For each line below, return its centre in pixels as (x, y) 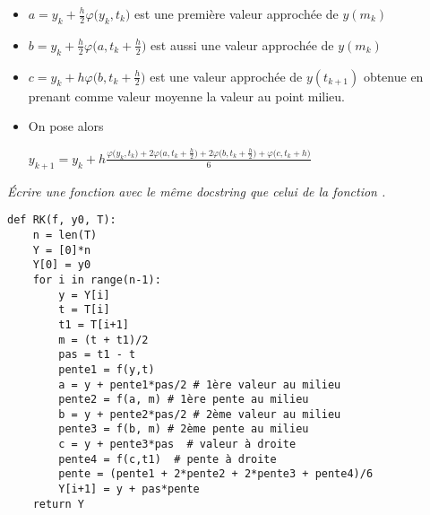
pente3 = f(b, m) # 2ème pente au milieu (184, 429)
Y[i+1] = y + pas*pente (129, 489)
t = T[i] (84, 310)
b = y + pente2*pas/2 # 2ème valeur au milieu (200, 414)
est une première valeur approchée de (236, 13)
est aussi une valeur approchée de (242, 44)
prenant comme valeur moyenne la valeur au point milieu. (187, 96)
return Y (58, 504)
